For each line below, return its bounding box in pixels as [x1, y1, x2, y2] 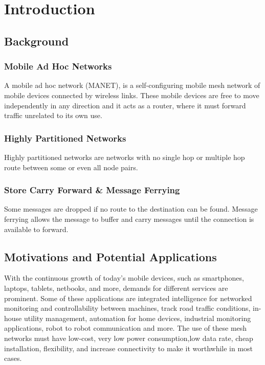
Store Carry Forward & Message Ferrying [4, 184, 180, 196]
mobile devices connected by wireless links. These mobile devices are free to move [4, 89, 259, 100]
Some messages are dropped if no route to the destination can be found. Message [4, 203, 258, 214]
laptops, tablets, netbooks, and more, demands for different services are [4, 282, 228, 293]
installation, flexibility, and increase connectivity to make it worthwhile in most [4, 343, 253, 353]
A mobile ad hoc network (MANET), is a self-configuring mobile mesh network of [4, 80, 260, 90]
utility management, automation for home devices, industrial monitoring [24, 312, 251, 323]
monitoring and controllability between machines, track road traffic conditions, [4, 303, 251, 313]
